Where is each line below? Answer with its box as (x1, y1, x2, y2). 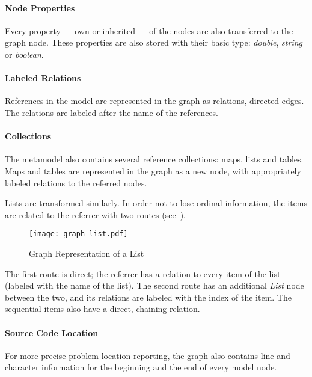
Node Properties (5, 1, 75, 14)
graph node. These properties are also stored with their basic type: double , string (5, 36, 302, 49)
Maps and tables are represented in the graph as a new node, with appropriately (5, 164, 301, 177)
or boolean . (5, 48, 44, 60)
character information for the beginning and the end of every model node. (5, 361, 277, 373)
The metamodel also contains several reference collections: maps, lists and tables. (5, 153, 304, 165)
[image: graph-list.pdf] (29, 230, 128, 239)
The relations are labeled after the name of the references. (5, 106, 218, 118)
